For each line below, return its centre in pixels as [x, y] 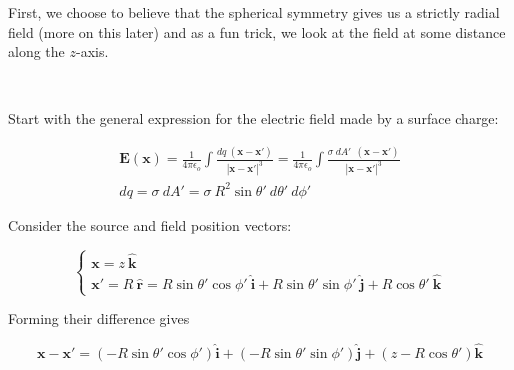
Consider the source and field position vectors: [150, 224]
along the [36, 51]
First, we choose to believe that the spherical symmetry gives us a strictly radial [254, 12]
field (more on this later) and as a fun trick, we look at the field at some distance [257, 31]
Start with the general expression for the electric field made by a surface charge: [253, 118]
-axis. [92, 51]
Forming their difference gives [99, 318]
